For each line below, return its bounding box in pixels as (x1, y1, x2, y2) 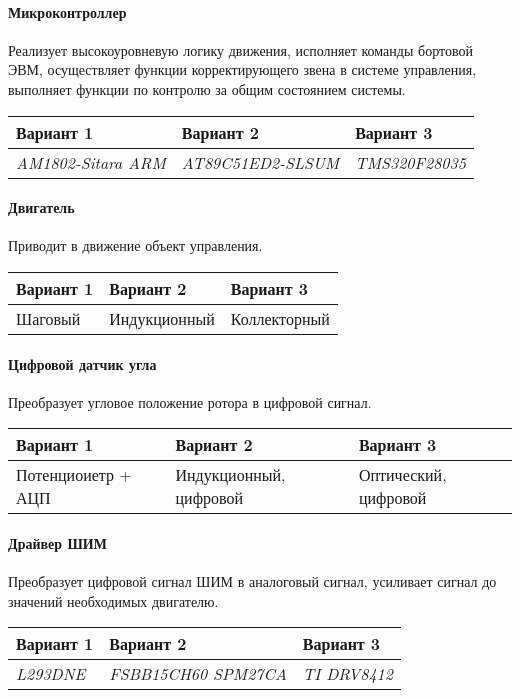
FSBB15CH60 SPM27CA (109, 662, 287, 686)
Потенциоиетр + (16, 463, 132, 487)
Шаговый (16, 306, 81, 330)
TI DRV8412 (302, 662, 393, 686)
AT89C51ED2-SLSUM (181, 150, 340, 174)
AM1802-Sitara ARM (16, 150, 166, 174)
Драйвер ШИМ (8, 532, 107, 553)
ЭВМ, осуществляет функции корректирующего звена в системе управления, (8, 59, 477, 80)
